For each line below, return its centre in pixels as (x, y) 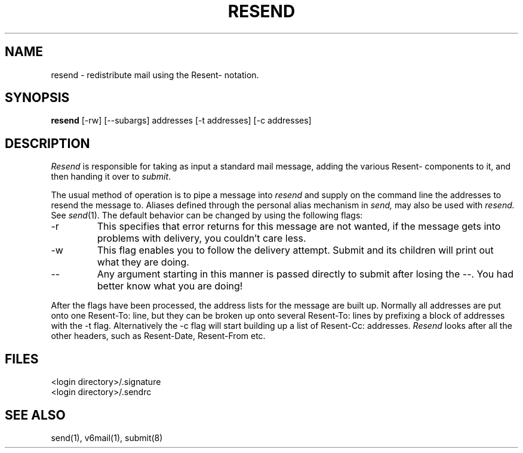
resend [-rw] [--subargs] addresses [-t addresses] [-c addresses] (181, 121)
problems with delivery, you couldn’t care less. (201, 238)
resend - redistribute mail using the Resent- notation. (155, 75)
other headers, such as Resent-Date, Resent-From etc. (158, 336)
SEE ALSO (35, 415)
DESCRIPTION (47, 143)
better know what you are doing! (170, 286)
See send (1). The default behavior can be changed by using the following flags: (207, 215)
